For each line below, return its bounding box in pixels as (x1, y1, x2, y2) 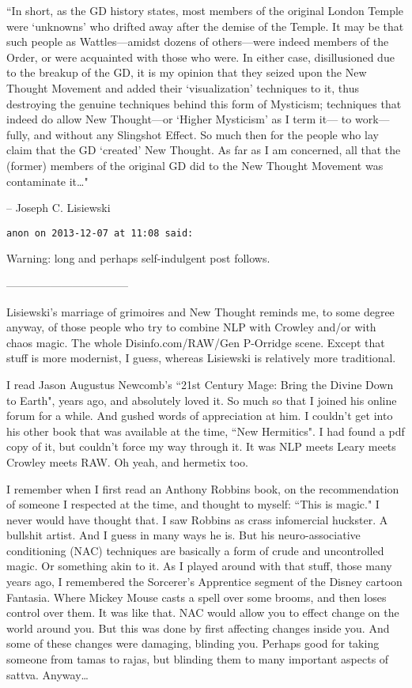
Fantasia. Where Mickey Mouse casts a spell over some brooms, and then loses (6, 588, 387, 605)
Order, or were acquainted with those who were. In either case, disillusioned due (6, 48, 395, 65)
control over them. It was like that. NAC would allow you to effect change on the (6, 604, 399, 621)
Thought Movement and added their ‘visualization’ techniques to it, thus (6, 79, 359, 96)
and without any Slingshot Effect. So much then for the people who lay (33, 126, 379, 142)
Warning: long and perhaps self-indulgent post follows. (6, 250, 270, 267)
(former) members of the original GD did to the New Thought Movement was (6, 157, 384, 173)
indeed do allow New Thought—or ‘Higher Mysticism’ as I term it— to (6, 111, 352, 127)
